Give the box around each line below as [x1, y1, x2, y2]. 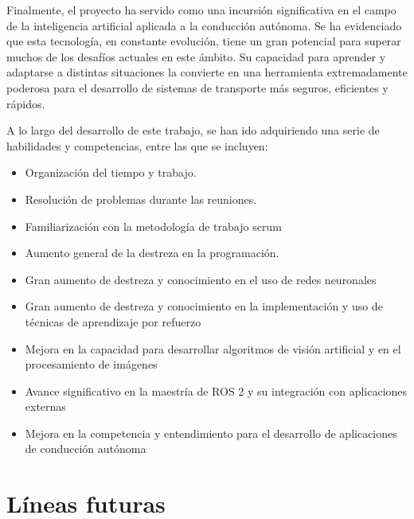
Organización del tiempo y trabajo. [25, 164, 197, 181]
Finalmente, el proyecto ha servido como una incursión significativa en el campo [6, 2, 396, 18]
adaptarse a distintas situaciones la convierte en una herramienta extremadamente [6, 64, 408, 80]
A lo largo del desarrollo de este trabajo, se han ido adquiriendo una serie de [6, 122, 380, 139]
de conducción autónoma [25, 440, 146, 457]
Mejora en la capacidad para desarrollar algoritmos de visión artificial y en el [25, 340, 401, 357]
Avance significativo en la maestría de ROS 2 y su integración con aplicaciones [25, 382, 408, 399]
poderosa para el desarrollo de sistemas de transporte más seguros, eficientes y [6, 79, 389, 96]
